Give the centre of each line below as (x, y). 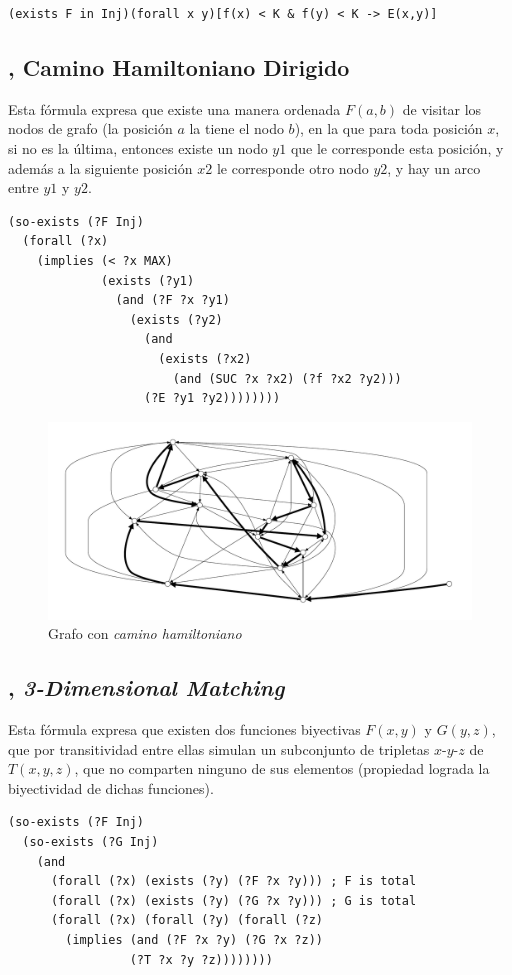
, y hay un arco (434, 167)
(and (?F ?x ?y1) (172, 300)
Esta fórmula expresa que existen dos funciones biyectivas (184, 729)
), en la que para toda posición (388, 128)
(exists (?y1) (148, 280)
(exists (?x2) (205, 358)
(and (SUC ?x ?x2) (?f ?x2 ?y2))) (287, 378)
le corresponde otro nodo (292, 167)
